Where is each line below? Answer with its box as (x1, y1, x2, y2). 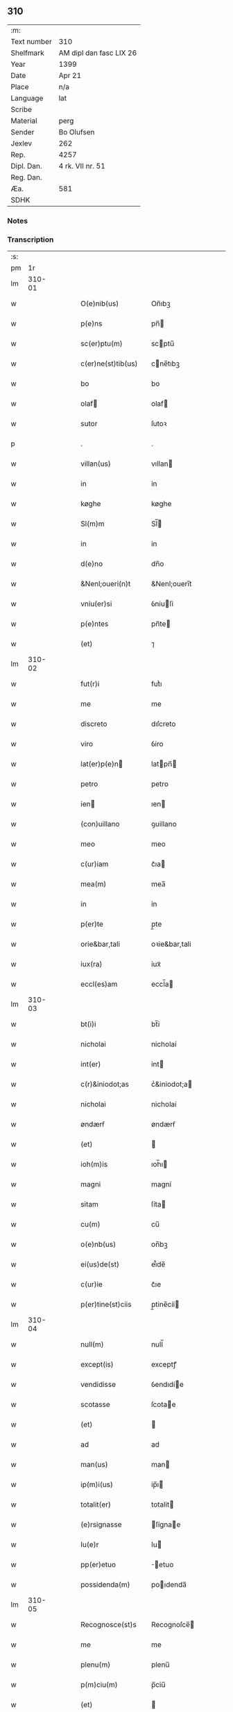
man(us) (80, 1460, 109, 1470)
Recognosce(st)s (80, 1620, 137, 1630)
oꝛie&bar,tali (151, 939, 192, 949)
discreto (80, 719, 107, 729)
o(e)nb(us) (80, 1239, 116, 1249)
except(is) (80, 1360, 114, 1369)
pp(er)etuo (80, 1560, 116, 1569)
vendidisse (80, 1380, 116, 1390)
